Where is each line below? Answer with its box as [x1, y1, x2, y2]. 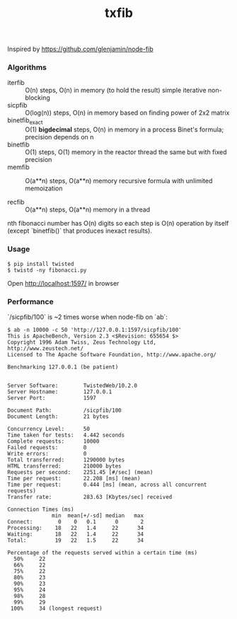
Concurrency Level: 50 [7, 425, 91, 432]
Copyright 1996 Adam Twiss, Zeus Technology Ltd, [7, 338, 157, 346]
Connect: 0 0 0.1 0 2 [7, 518, 144, 525]
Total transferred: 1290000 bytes [7, 456, 125, 463]
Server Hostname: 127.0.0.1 [7, 388, 112, 395]
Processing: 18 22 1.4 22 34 [7, 524, 144, 531]
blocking [25, 93, 51, 102]
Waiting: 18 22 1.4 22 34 [7, 531, 144, 538]
